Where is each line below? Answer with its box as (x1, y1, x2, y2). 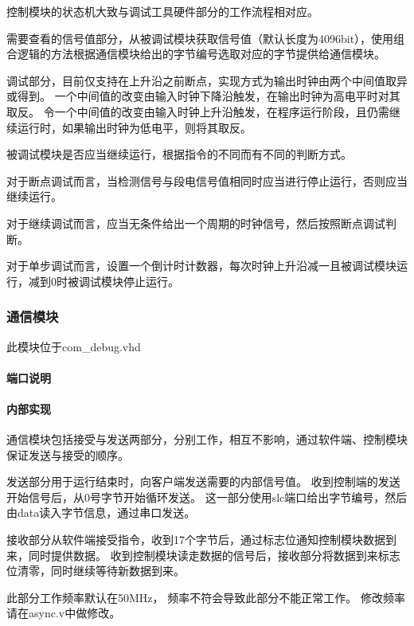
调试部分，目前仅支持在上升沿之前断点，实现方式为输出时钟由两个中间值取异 (6, 72, 408, 88)
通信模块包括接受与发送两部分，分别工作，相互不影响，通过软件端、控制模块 (6, 431, 408, 448)
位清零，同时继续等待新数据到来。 (6, 562, 185, 579)
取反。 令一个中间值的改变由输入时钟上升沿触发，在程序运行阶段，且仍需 (6, 103, 389, 119)
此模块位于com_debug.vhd (6, 338, 141, 354)
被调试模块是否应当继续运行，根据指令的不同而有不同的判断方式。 (6, 146, 352, 162)
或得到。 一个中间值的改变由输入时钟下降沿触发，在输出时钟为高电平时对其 (6, 88, 400, 104)
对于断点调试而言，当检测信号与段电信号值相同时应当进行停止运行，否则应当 (6, 172, 408, 189)
